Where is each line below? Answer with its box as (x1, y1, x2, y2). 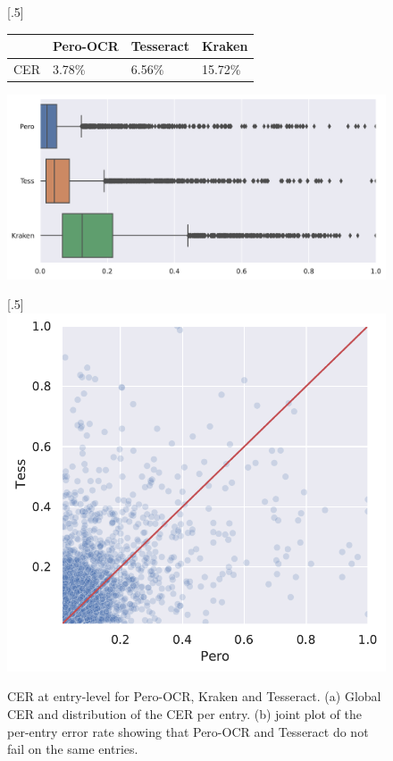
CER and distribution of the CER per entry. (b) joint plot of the (7, 705, 362, 723)
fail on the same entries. (7, 740, 138, 758)
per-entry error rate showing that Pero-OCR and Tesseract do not (7, 722, 369, 740)
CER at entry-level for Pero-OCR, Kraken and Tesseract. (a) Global (7, 687, 381, 706)
